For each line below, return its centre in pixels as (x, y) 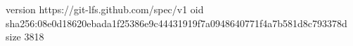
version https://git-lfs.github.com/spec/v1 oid (105, 9)
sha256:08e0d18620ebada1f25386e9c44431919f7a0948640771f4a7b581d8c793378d (176, 23)
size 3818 (25, 37)
